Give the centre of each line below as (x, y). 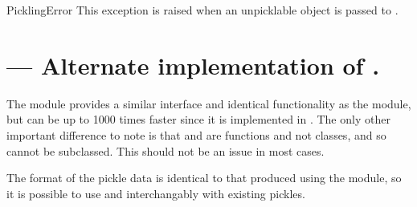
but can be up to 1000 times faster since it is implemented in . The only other (198, 119)
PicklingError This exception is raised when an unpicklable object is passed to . (202, 10)
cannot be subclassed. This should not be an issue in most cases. (166, 150)
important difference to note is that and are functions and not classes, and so (196, 134)
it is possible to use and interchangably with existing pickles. (156, 193)
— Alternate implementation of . (193, 65)
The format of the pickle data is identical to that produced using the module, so (204, 178)
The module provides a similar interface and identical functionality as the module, (209, 103)
